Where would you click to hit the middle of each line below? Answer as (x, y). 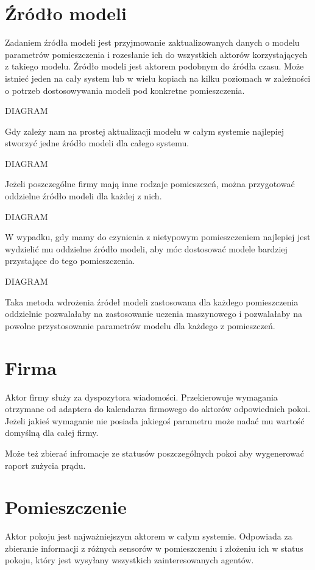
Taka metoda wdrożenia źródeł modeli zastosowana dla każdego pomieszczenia (152, 301)
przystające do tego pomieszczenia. (70, 261)
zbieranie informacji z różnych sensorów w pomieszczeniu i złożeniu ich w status (154, 548)
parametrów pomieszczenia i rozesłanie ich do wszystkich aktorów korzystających (156, 54)
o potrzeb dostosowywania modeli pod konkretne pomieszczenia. (125, 90)
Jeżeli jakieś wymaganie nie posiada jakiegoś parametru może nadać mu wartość (155, 420)
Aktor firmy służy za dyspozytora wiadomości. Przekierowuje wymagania (141, 397)
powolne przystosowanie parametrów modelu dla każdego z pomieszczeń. (140, 325)
